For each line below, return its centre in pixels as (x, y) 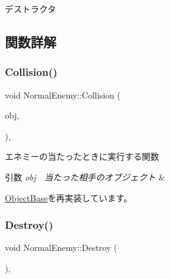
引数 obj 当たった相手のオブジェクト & (85, 177)
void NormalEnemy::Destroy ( (61, 247)
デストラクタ (31, 9)
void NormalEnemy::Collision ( (63, 95)
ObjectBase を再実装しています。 (69, 197)
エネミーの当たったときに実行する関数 (82, 156)
